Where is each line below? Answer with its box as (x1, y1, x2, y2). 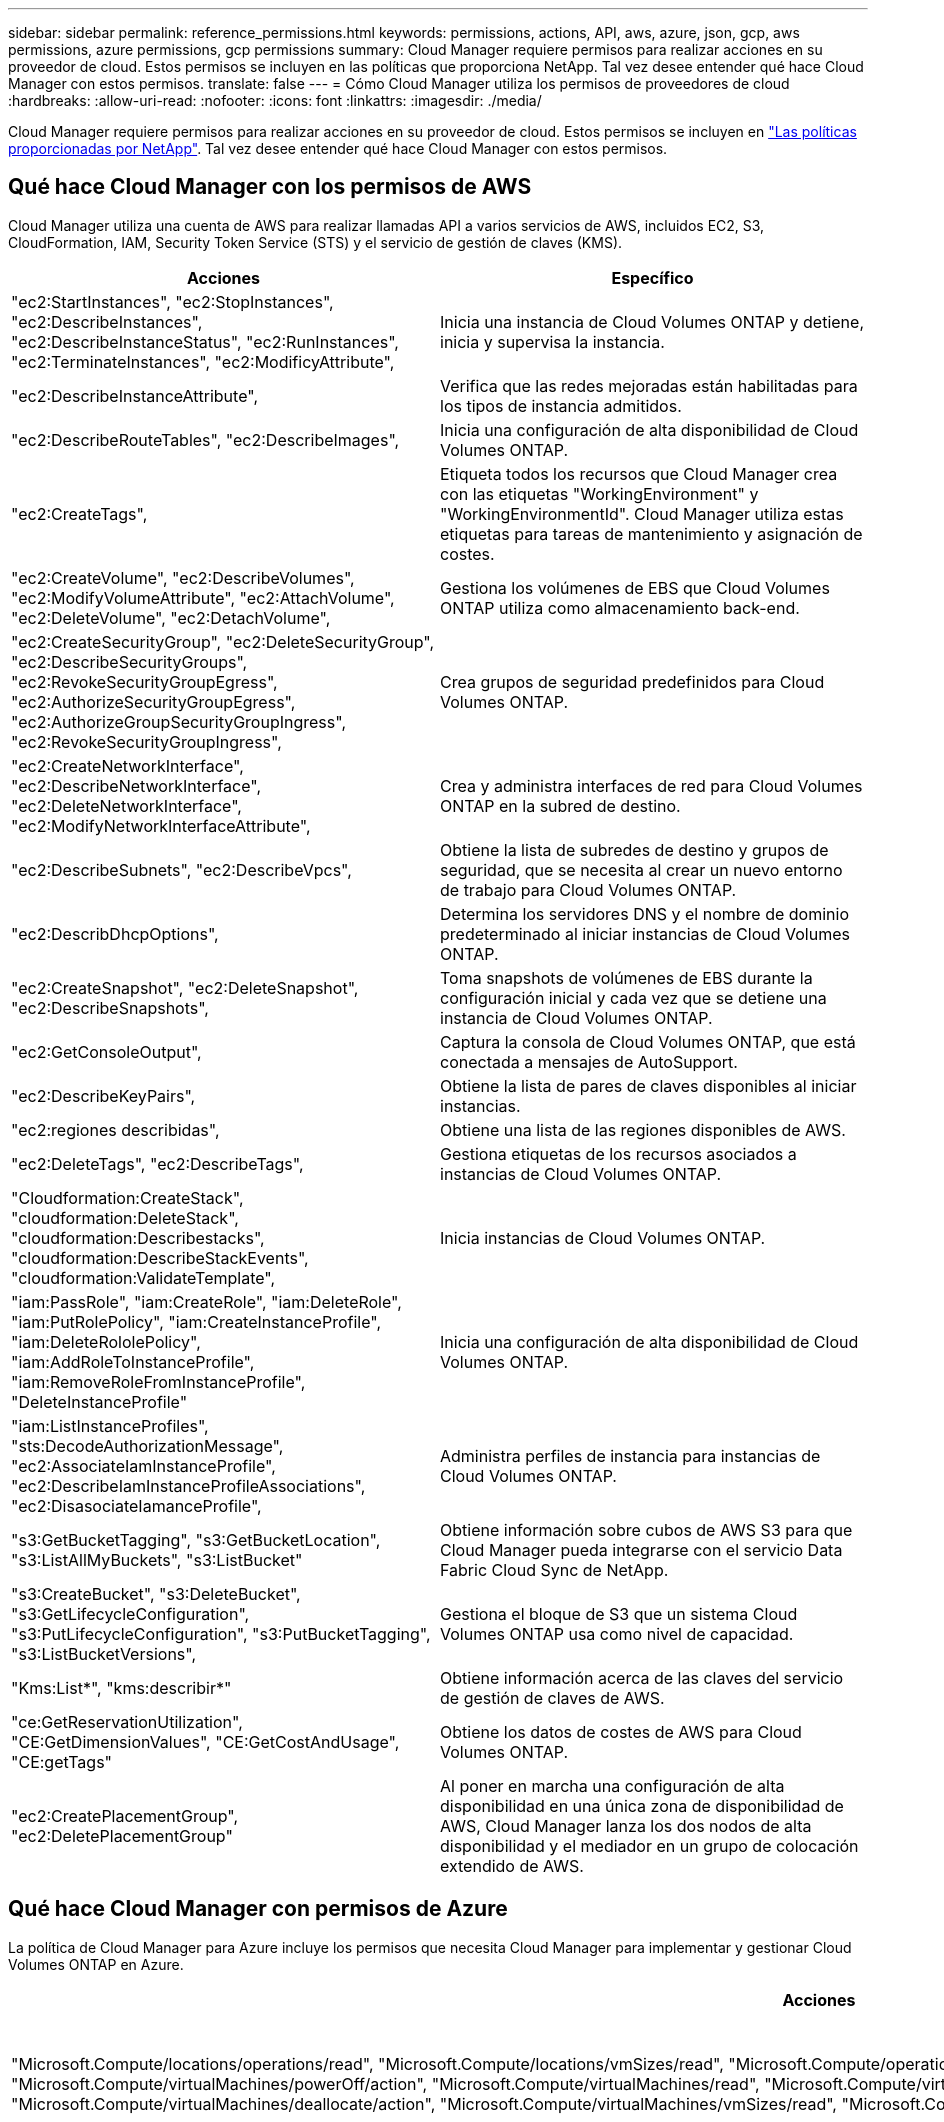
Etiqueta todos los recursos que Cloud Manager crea (440, 463, 838, 484)
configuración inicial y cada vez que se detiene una (440, 987, 827, 1008)
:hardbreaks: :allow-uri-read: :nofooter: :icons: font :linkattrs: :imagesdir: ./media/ (8, 92, 542, 109)
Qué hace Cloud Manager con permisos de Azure (8, 1896, 508, 1922)
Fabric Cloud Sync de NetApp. (440, 1559, 669, 1580)
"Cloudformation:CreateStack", (11, 1187, 244, 1208)
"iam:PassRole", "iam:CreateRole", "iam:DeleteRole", (11, 1291, 402, 1312)
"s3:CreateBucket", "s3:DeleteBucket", (11, 1583, 301, 1604)
